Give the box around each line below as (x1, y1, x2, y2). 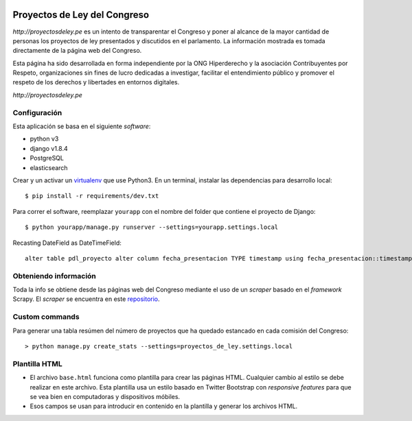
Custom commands (12, 312, 80, 322)
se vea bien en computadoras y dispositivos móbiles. (30, 392, 181, 400)
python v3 (30, 134, 59, 143)
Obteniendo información (12, 271, 96, 280)
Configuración (12, 108, 62, 117)
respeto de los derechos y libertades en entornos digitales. (12, 78, 180, 86)
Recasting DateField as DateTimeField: (12, 239, 122, 247)
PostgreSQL (30, 154, 65, 163)
